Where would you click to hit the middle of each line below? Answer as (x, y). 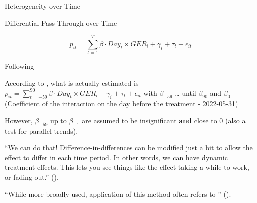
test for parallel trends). (41, 131)
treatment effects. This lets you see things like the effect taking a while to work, (127, 167)
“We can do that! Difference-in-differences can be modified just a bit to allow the (129, 148)
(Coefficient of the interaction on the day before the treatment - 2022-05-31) (121, 104)
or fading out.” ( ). (32, 177)
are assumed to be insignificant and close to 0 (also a (164, 120)
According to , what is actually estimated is (72, 83)
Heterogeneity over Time (42, 6)
